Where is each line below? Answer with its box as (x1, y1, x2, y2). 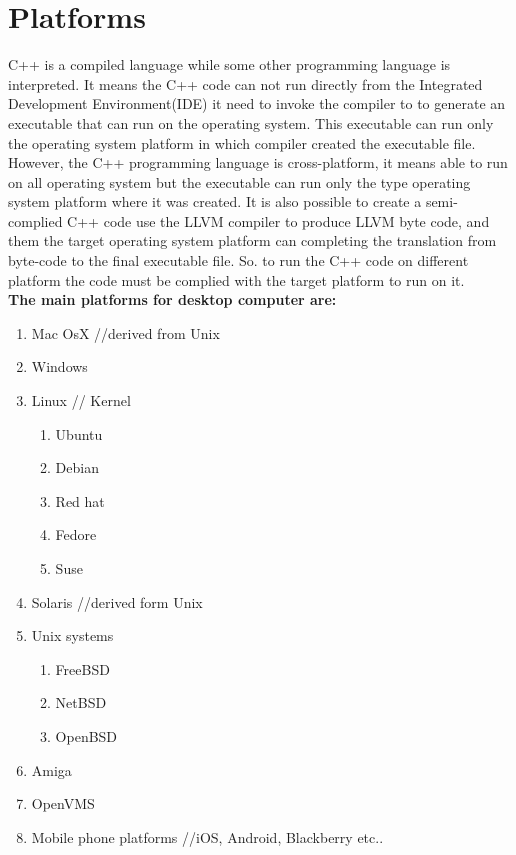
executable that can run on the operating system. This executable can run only (8, 112, 494, 133)
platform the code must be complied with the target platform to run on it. (8, 269, 465, 290)
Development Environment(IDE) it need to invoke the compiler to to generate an (8, 93, 506, 114)
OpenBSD (55, 725, 118, 746)
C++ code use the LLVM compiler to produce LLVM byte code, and (67, 210, 490, 231)
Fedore (55, 524, 97, 545)
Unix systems (31, 625, 114, 646)
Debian (55, 457, 99, 478)
